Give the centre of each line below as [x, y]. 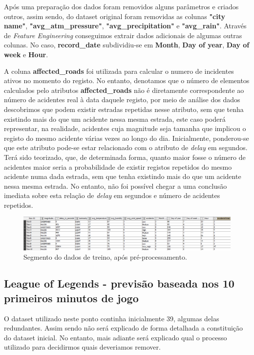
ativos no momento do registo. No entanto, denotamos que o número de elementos [127, 80]
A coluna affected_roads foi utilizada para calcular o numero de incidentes [119, 71]
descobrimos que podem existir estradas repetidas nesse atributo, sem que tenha [124, 109]
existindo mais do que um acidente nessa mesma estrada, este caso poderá [115, 119]
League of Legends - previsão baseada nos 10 [119, 283]
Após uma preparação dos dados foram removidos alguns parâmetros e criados [121, 6]
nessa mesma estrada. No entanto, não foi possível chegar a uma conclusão [116, 186]
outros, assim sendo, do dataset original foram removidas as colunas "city [115, 16]
